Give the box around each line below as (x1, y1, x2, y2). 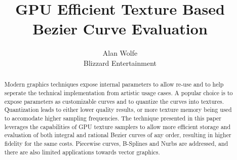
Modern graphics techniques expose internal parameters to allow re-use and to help (4, 80, 224, 89)
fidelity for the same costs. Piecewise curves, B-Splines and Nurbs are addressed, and (4, 139, 228, 147)
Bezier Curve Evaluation (32, 18, 208, 39)
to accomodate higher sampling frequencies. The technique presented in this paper (4, 113, 221, 122)
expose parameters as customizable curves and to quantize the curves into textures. (4, 97, 224, 105)
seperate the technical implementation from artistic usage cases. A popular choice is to (4, 88, 233, 97)
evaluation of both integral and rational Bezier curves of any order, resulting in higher (4, 131, 231, 139)
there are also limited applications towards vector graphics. (4, 147, 160, 156)
